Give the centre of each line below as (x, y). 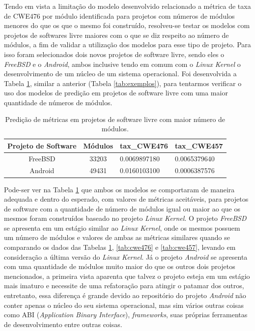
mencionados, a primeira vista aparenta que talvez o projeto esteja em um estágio (127, 276)
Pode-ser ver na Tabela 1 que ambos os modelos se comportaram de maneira (119, 189)
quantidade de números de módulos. (58, 102)
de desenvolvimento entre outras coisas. (63, 324)
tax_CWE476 (144, 145)
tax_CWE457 (199, 145)
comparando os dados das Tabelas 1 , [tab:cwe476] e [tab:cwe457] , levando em (120, 247)
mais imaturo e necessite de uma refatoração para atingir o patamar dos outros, (124, 286)
